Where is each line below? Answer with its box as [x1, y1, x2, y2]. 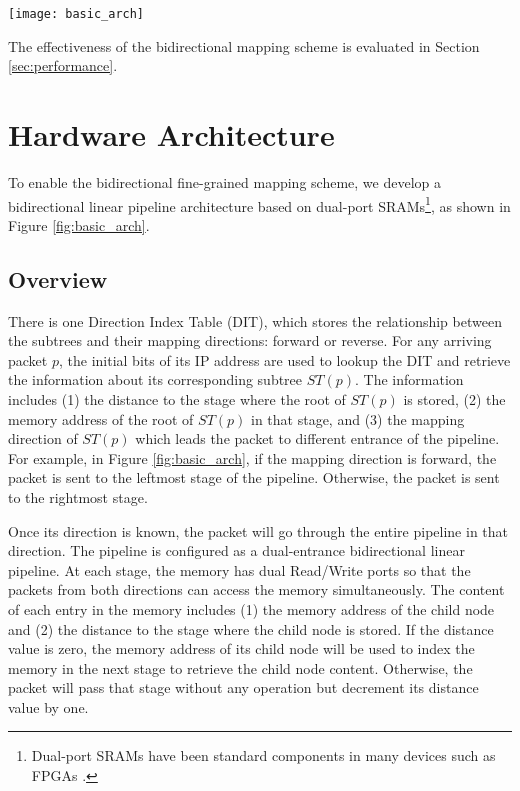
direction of [8, 428, 78, 449]
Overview [8, 263, 108, 294]
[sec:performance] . [8, 55, 118, 76]
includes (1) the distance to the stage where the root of [8, 388, 346, 409]
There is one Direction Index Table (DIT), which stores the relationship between [8, 310, 502, 331]
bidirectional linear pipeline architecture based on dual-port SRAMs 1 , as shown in [8, 192, 511, 216]
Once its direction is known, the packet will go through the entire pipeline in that [8, 520, 509, 541]
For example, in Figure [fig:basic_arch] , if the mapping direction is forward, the [8, 447, 497, 468]
